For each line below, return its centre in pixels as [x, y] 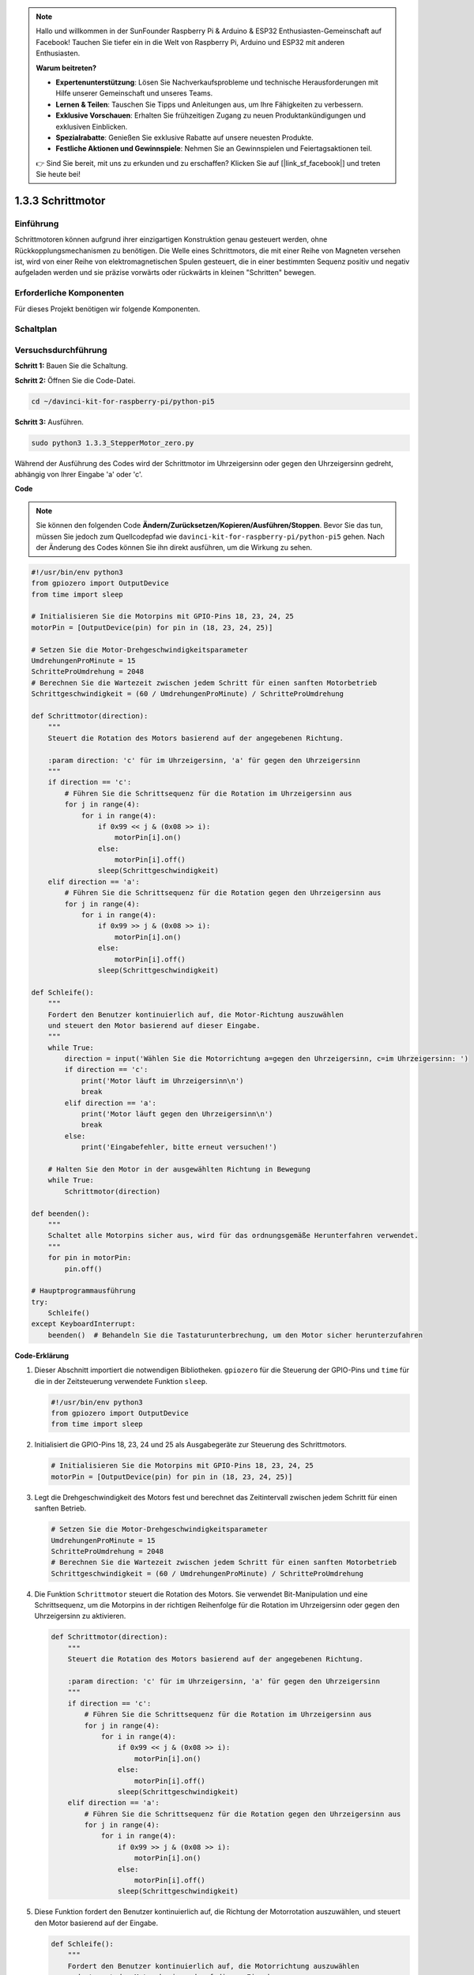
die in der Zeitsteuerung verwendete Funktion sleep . [121, 1381]
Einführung [37, 224]
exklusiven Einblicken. [92, 126]
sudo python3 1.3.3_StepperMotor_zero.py [113, 443]
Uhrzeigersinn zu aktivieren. [80, 1616]
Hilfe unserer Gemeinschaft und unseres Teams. [134, 93]
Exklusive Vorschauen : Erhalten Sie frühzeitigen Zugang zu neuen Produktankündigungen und [211, 115]
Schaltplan [36, 329]
